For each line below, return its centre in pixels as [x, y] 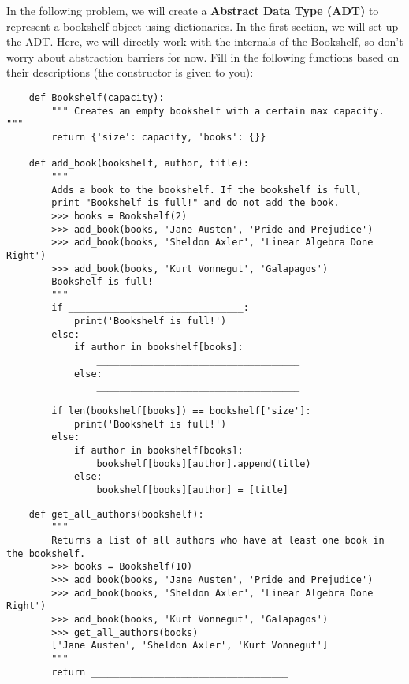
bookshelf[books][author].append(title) [204, 463]
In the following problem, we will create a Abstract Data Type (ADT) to [193, 10]
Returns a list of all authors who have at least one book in [218, 540]
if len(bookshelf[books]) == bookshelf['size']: [181, 411]
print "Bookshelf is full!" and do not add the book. [195, 203]
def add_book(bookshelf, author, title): [139, 164]
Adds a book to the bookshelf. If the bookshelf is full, [207, 190]
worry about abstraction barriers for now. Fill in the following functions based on [203, 56]
